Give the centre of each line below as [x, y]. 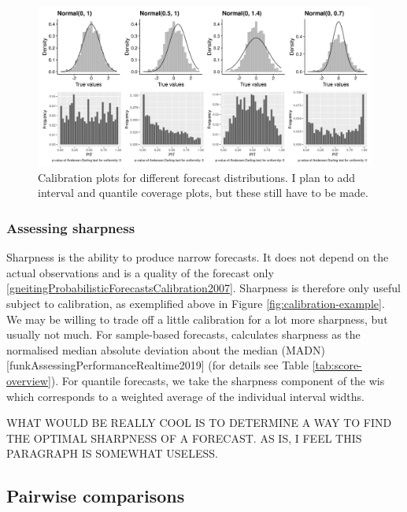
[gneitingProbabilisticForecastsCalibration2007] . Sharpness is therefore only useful [203, 288]
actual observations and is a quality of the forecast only [140, 272]
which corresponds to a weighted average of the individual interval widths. [186, 396]
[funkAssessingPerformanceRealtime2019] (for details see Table [158, 365]
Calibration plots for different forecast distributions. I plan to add [197, 177]
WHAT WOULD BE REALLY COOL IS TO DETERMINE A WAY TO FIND [199, 423]
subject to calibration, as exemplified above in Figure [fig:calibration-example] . [196, 304]
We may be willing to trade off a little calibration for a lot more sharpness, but [197, 319]
